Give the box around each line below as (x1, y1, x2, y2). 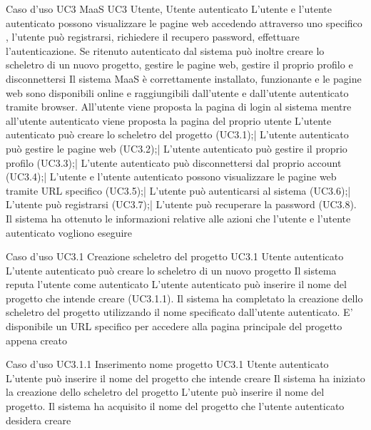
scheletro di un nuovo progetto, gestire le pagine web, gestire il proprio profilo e (6, 57, 353, 72)
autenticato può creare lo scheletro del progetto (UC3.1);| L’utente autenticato (6, 127, 349, 142)
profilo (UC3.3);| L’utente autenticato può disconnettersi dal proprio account (6, 155, 342, 170)
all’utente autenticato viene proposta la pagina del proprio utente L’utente (6, 113, 332, 128)
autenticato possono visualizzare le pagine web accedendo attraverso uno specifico (6, 15, 362, 30)
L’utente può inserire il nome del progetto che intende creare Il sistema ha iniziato (6, 370, 365, 385)
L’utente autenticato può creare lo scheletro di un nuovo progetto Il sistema (6, 262, 337, 277)
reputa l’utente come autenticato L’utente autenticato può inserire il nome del (6, 277, 347, 292)
